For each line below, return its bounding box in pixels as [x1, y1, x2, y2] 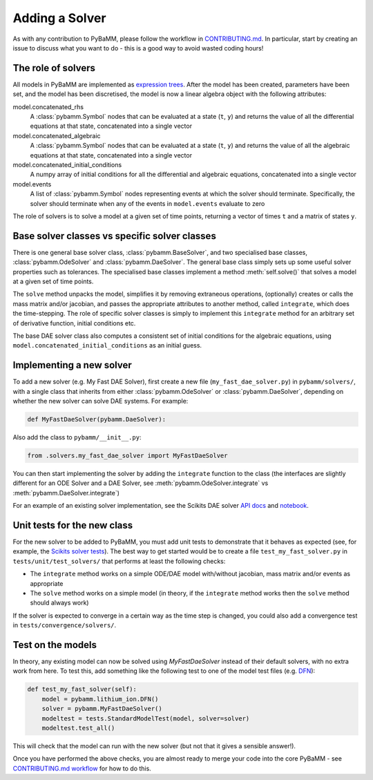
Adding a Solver [12, 10, 106, 26]
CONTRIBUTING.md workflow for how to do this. [12, 764, 151, 772]
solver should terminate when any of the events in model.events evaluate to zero [30, 199, 265, 207]
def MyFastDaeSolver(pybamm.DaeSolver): [27, 415, 166, 424]
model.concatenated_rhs [12, 102, 84, 111]
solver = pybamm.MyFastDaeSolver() [41, 705, 162, 713]
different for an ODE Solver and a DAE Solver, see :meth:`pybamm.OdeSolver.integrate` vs [12, 479, 269, 487]
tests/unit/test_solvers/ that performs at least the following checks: [12, 557, 226, 565]
